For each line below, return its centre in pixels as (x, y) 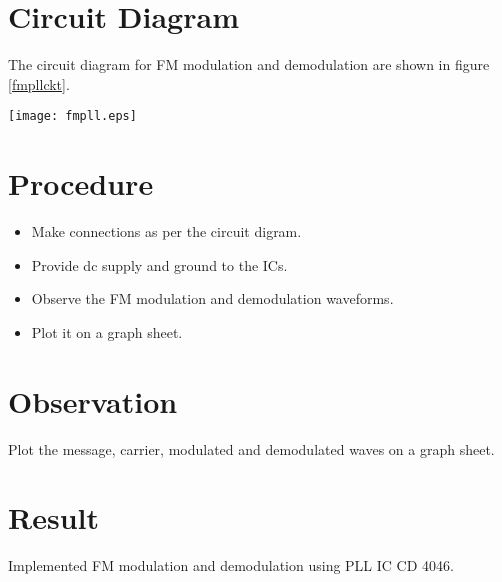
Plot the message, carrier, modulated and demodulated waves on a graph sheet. (251, 448)
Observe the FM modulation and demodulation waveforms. (212, 298)
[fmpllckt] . (39, 83)
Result (53, 517)
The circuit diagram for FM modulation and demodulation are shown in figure (249, 64)
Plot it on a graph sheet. (107, 331)
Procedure (81, 183)
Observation (93, 400)
